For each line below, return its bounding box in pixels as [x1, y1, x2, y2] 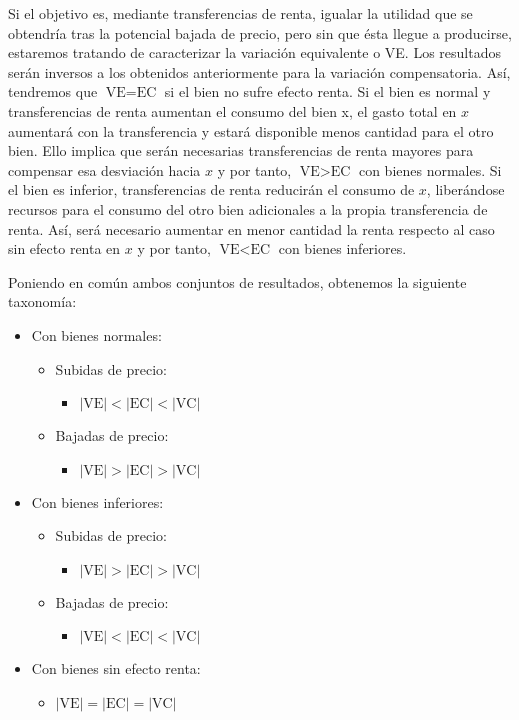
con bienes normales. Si [358, 159, 502, 180]
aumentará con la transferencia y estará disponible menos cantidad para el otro [8, 120, 494, 141]
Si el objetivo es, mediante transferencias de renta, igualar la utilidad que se [8, 3, 473, 23]
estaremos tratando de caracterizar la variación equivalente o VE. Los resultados [8, 42, 501, 63]
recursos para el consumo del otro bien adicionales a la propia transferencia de [8, 198, 488, 219]
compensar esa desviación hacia [8, 159, 201, 180]
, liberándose [426, 179, 505, 200]
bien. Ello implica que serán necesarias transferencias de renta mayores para [8, 140, 474, 161]
